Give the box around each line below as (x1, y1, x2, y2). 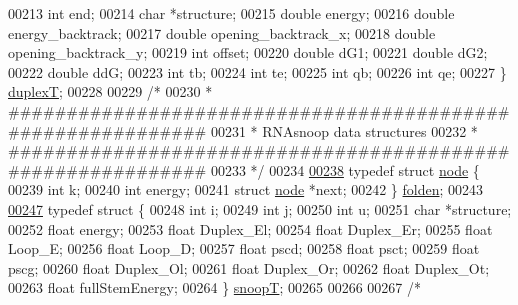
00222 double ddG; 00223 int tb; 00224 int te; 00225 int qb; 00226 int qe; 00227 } (8, 61, 507, 82)
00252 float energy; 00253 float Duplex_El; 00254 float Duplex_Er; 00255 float (8, 218, 493, 239)
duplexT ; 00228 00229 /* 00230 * (8, 81, 213, 102)
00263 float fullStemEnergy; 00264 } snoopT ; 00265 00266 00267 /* (8, 277, 421, 298)
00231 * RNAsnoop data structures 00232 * (210, 120, 478, 141)
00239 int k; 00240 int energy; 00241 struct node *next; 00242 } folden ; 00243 (8, 179, 484, 200)
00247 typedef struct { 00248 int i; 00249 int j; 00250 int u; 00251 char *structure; (8, 198, 512, 219)
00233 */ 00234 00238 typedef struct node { (210, 159, 480, 180)
